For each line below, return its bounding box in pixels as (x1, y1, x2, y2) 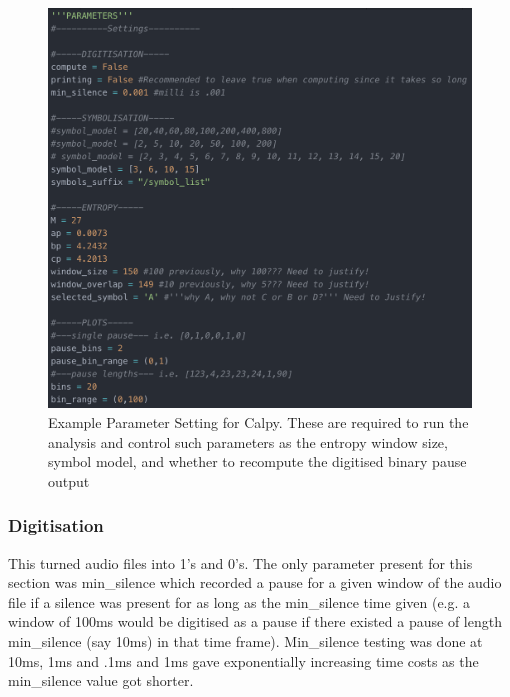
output (48, 470, 90, 491)
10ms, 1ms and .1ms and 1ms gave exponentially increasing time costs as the (8, 650, 479, 671)
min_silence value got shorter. (8, 670, 194, 691)
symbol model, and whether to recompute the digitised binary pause (48, 451, 467, 472)
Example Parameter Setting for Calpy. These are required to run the (48, 411, 469, 432)
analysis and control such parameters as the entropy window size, (48, 431, 448, 452)
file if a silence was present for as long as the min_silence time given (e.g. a (8, 591, 471, 612)
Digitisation (8, 513, 104, 538)
